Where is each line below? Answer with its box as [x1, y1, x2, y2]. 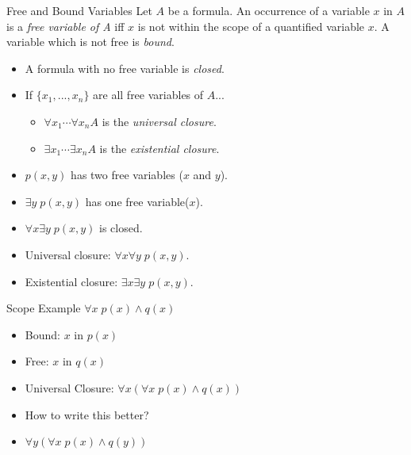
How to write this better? [25, 406, 149, 422]
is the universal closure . [102, 113, 217, 129]
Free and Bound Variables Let [6, 2, 152, 18]
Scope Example [6, 300, 81, 316]
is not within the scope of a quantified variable [137, 17, 365, 34]
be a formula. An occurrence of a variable [167, 2, 370, 18]
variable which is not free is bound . [6, 33, 175, 50]
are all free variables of [93, 86, 204, 103]
